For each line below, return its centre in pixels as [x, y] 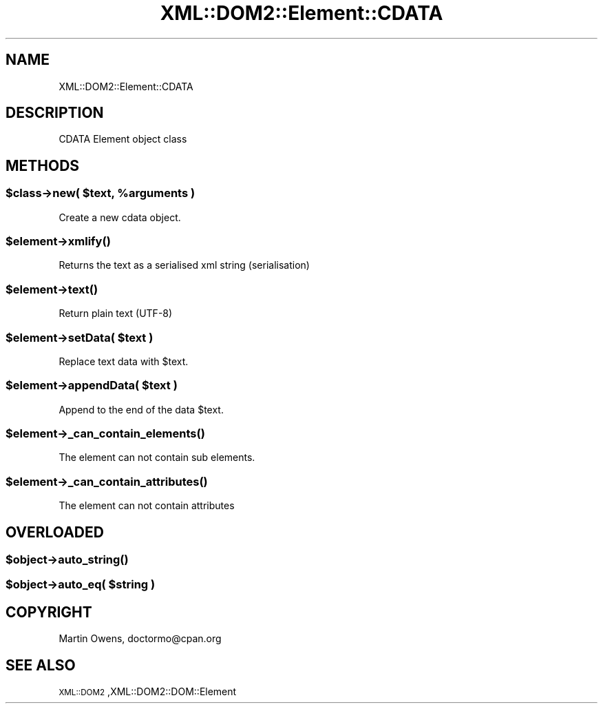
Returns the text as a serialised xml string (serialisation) [184, 265]
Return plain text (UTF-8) [116, 314]
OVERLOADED [55, 532]
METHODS [43, 165]
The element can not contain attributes [147, 506]
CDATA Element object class [123, 139]
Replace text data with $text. [124, 361]
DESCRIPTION [55, 113]
